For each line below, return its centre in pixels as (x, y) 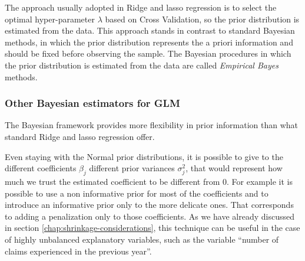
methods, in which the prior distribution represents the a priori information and (149, 42)
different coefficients (41, 168)
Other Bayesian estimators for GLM (92, 103)
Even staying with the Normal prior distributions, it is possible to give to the (144, 156)
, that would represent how (234, 168)
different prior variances (132, 168)
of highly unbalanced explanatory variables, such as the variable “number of (142, 239)
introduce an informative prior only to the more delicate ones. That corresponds (149, 205)
